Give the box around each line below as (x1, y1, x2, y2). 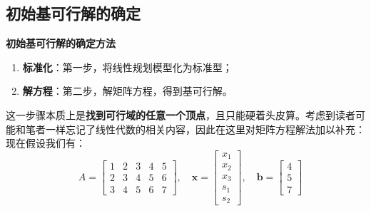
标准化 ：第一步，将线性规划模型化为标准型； (22, 59, 233, 74)
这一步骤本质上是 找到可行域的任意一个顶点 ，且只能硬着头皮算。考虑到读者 (6, 107, 355, 122)
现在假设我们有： (6, 135, 86, 150)
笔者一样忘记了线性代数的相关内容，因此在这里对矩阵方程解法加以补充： (25, 121, 365, 136)
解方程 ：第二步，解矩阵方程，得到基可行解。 (22, 83, 233, 98)
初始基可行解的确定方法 (6, 36, 116, 51)
